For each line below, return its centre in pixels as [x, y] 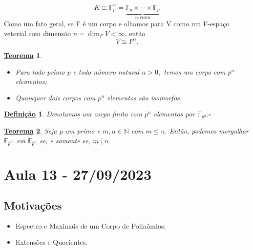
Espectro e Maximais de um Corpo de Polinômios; [91, 225]
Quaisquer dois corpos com [55, 97]
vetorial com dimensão [37, 33]
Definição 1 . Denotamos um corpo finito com [73, 114]
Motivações [33, 205]
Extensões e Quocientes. [52, 242]
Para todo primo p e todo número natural [77, 71]
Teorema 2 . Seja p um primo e [52, 130]
